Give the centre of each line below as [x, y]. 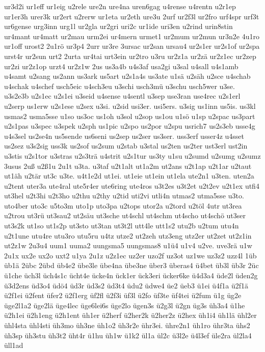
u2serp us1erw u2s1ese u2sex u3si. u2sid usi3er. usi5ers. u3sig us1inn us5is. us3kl [130, 106]
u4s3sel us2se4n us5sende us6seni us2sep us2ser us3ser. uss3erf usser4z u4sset [124, 136]
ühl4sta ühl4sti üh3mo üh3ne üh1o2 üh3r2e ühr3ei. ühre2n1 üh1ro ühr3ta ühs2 [127, 325]
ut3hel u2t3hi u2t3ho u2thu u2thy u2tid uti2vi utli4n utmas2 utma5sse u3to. [124, 196]
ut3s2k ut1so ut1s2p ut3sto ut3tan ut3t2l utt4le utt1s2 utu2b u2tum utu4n [122, 226]
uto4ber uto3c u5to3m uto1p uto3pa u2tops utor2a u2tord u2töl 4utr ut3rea [123, 205]
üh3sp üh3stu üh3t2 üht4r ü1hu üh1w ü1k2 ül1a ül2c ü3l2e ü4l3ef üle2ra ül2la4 [128, 335]
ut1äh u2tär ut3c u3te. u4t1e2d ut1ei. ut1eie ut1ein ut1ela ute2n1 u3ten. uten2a [129, 176]
